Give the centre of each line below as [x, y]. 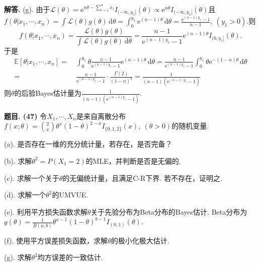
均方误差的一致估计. [70, 257]
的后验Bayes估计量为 [48, 93]
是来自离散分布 [101, 116]
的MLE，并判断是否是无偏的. [133, 160]
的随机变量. [190, 126]
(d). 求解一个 [25, 195]
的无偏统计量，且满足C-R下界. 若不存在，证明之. [142, 178]
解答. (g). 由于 [27, 9]
